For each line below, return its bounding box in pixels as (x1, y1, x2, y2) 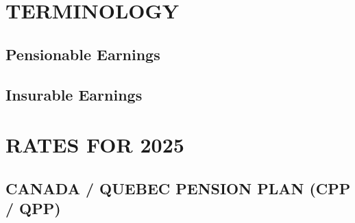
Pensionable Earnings (5, 43, 160, 64)
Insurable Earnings (5, 83, 143, 105)
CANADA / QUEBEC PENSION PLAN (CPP (5, 177, 351, 198)
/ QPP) (5, 198, 61, 219)
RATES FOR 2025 (5, 131, 184, 159)
